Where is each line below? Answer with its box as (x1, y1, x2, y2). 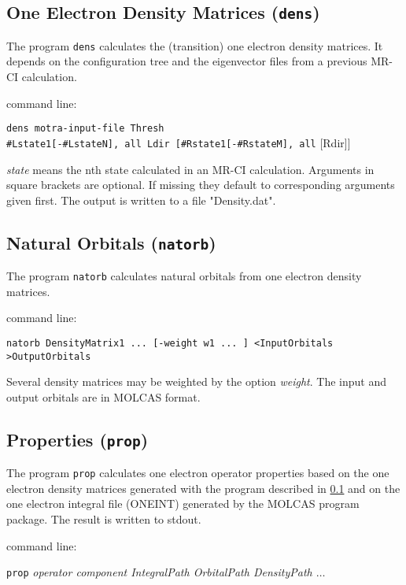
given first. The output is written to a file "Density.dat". (6, 191, 276, 208)
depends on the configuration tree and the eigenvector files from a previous (6, 53, 367, 69)
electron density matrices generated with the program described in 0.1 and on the (6, 479, 400, 496)
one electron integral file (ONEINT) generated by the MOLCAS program (6, 495, 360, 512)
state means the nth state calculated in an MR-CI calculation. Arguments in (6, 161, 375, 177)
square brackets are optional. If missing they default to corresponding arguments (6, 176, 395, 193)
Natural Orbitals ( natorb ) (6, 230, 216, 254)
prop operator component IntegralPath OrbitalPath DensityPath (6, 564, 312, 580)
